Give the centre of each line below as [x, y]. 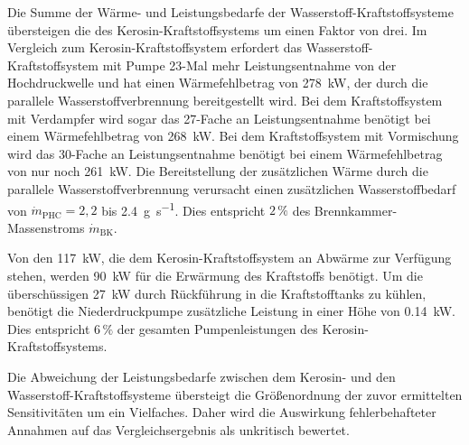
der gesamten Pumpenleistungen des [217, 328]
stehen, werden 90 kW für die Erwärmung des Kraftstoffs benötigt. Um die [215, 275]
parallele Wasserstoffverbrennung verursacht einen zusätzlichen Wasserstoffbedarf [232, 188]
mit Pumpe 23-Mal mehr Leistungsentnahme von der [249, 65]
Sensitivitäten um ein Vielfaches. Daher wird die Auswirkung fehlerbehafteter [222, 412]
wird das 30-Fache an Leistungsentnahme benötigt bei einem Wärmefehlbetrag [225, 153]
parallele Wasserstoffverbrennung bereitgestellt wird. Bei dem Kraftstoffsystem [225, 100]
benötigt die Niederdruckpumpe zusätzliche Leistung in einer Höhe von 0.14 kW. [231, 311]
